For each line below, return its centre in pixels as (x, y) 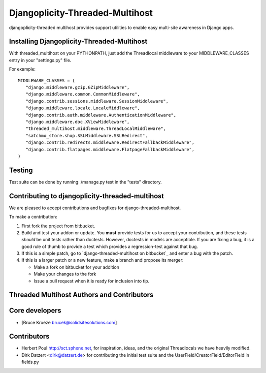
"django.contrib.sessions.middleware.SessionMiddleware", (97, 101)
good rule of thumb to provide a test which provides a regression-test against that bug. (110, 247)
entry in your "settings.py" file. (40, 60)
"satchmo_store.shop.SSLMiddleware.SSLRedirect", (86, 136)
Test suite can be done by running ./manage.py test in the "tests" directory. (85, 182)
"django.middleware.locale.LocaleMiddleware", (83, 108)
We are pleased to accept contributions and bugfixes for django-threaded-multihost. (95, 208)
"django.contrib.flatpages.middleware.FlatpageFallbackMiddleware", (110, 149)
